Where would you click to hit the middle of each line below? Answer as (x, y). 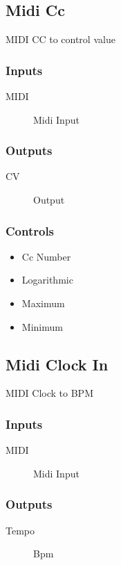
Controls (30, 230)
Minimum (42, 326)
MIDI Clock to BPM (49, 393)
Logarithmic (47, 280)
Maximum (43, 303)
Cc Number (46, 256)
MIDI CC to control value (60, 39)
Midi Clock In (57, 364)
